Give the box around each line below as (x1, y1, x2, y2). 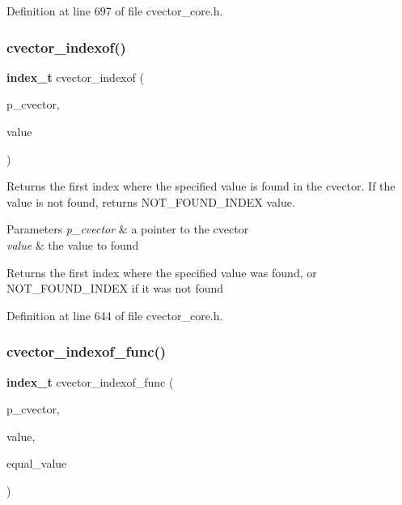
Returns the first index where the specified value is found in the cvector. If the (6, 178, 396, 195)
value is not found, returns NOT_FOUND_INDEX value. (6, 193, 295, 210)
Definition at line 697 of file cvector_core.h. (6, 2, 223, 19)
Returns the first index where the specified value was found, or (6, 263, 317, 280)
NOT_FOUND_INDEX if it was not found (6, 280, 224, 297)
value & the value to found (6, 236, 139, 253)
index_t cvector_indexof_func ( (6, 373, 174, 390)
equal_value (6, 455, 67, 472)
